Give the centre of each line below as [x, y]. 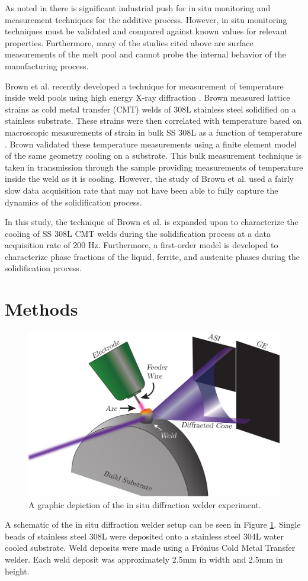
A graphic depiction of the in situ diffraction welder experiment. [145, 504]
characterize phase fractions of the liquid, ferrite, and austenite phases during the [153, 256]
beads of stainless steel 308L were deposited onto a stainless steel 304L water [144, 536]
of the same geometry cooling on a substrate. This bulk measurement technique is [153, 155]
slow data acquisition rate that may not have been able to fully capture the [142, 190]
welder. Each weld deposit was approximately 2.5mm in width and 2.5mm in [144, 559]
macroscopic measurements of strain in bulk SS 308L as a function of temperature [154, 132]
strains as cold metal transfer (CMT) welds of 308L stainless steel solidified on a [150, 109]
